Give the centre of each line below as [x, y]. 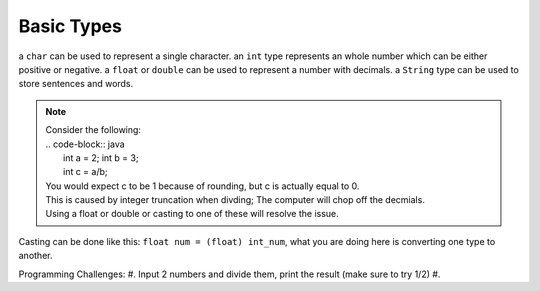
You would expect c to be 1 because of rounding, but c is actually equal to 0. [202, 186]
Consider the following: [93, 130]
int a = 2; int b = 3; [101, 157]
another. [35, 256]
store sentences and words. [76, 84]
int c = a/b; [86, 172]
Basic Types [70, 26]
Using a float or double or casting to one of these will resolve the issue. [192, 214]
